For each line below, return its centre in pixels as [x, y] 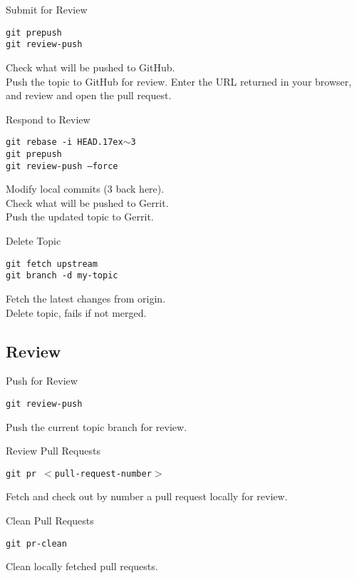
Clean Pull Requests [50, 521]
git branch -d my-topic [62, 276]
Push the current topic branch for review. [97, 426]
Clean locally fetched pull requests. [82, 566]
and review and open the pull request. [89, 95]
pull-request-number [103, 473]
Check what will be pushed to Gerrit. [87, 202]
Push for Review [42, 381]
